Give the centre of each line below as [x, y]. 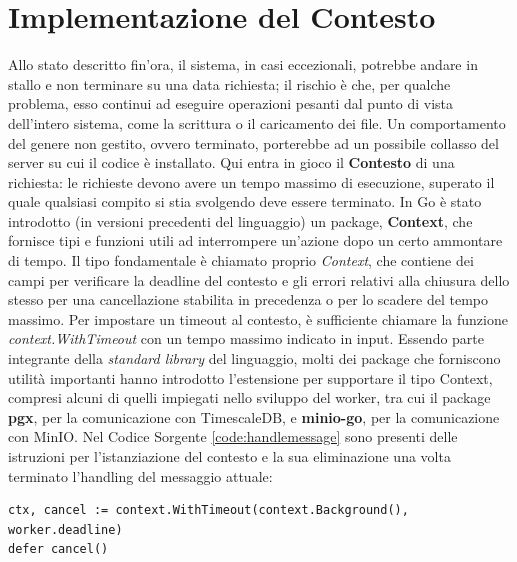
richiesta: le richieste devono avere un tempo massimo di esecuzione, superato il [251, 181]
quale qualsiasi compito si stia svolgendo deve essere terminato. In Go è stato [245, 201]
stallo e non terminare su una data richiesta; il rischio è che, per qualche [229, 83]
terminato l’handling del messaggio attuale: [140, 475]
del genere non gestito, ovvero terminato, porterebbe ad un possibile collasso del [253, 142]
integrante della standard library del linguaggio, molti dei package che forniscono [254, 358]
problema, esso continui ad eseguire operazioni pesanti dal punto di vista [231, 103]
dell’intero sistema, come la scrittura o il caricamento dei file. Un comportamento [257, 122]
